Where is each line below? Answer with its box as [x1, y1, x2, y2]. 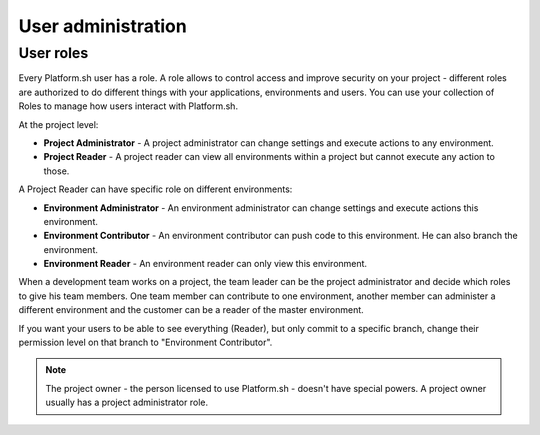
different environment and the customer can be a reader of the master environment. [18, 304, 364, 316]
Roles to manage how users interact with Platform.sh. [18, 100, 239, 112]
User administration [18, 15, 187, 37]
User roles [18, 44, 89, 62]
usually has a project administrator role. [45, 396, 209, 409]
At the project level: [18, 118, 99, 130]
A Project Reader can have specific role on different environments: [18, 183, 293, 195]
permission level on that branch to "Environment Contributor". [18, 336, 273, 349]
